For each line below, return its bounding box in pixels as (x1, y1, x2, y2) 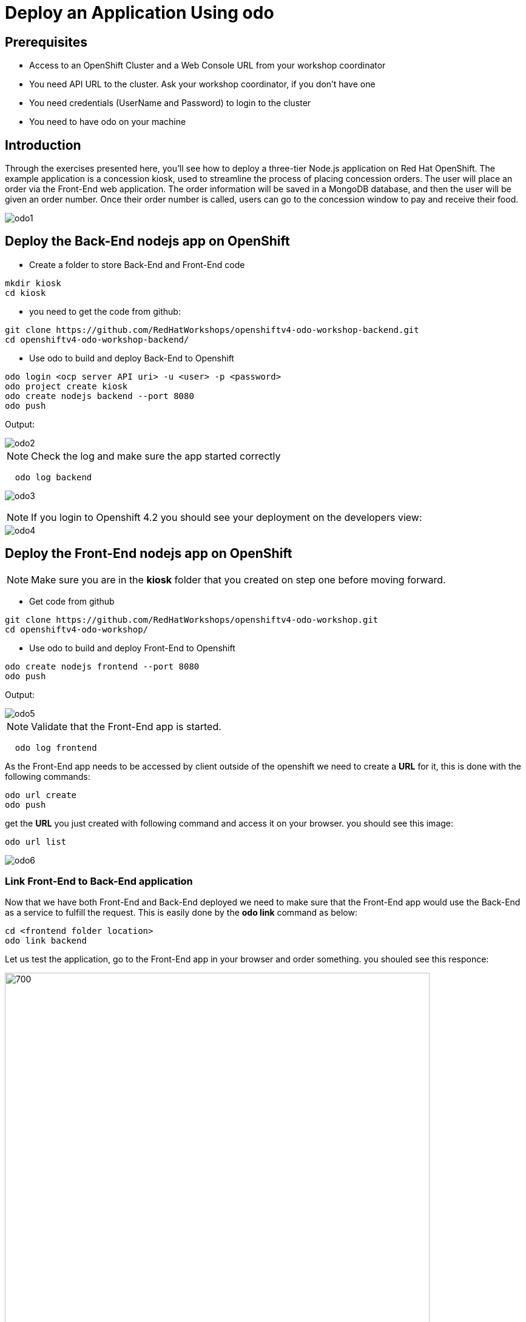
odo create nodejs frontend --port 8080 (5, 661, 200, 671)
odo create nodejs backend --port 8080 (5, 391, 194, 401)
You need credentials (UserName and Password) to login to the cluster (29, 98, 311, 109)
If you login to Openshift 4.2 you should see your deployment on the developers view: (31, 511, 422, 523)
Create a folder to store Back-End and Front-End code (29, 259, 245, 270)
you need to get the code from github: (29, 306, 181, 317)
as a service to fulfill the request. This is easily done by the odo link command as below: (5, 907, 357, 918)
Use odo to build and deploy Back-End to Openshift (29, 352, 234, 363)
